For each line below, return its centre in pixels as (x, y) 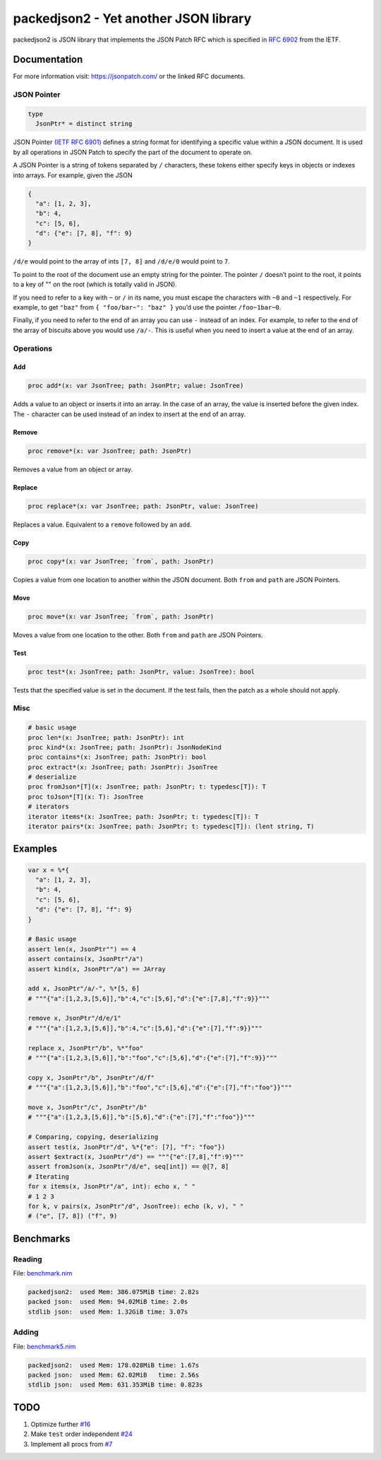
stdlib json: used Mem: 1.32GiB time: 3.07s (108, 1312)
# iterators (49, 807)
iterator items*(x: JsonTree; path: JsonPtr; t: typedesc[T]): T (143, 817)
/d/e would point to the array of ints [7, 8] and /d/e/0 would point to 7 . (122, 261)
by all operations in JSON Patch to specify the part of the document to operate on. (133, 152)
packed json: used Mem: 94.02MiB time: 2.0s (108, 1302)
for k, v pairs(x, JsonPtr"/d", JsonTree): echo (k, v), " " (136, 1206)
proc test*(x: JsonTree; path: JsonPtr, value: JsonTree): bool (141, 672)
